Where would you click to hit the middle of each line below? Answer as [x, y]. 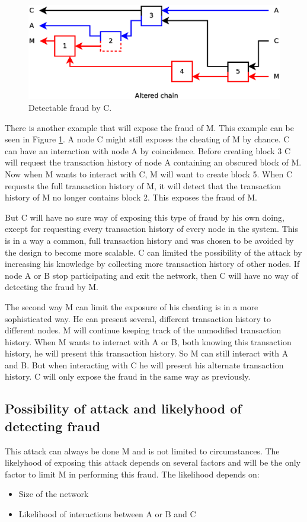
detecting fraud [53, 426]
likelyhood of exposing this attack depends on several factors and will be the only [153, 462]
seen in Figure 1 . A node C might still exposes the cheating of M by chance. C [147, 139]
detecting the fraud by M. [52, 287]
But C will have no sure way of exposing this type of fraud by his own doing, [145, 217]
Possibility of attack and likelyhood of [123, 408]
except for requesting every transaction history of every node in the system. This [151, 229]
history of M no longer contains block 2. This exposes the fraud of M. [131, 197]
